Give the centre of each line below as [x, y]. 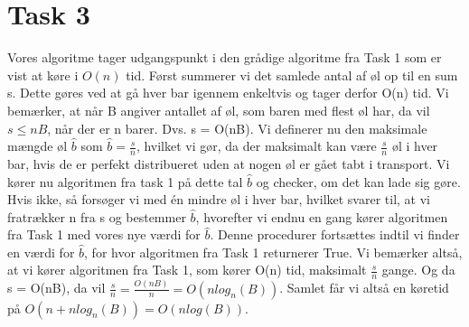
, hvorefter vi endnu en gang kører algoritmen [322, 216]
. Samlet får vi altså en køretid [364, 288]
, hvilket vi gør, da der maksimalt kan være [256, 146]
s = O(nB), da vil [56, 288]
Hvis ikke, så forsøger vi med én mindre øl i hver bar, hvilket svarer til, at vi [219, 199]
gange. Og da [418, 270]
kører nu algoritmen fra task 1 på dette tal [125, 181]
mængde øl [38, 146]
